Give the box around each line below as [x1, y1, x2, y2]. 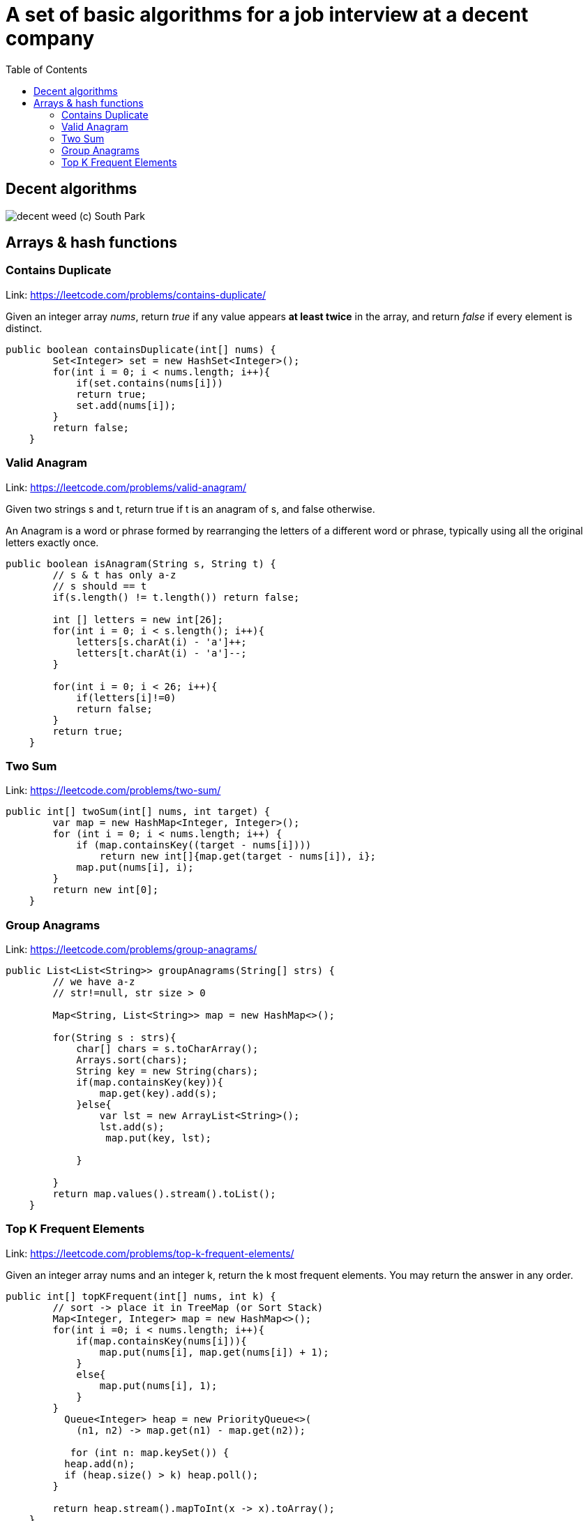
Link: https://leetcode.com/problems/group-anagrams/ [6, 943, 257, 956]
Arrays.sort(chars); [76, 1054, 188, 1066]
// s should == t [52, 580, 147, 592]
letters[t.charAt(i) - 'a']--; [76, 647, 247, 659]
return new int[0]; [52, 884, 159, 896]
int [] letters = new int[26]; [52, 613, 223, 625]
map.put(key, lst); [105, 1132, 212, 1144]
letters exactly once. [6, 536, 99, 548]
